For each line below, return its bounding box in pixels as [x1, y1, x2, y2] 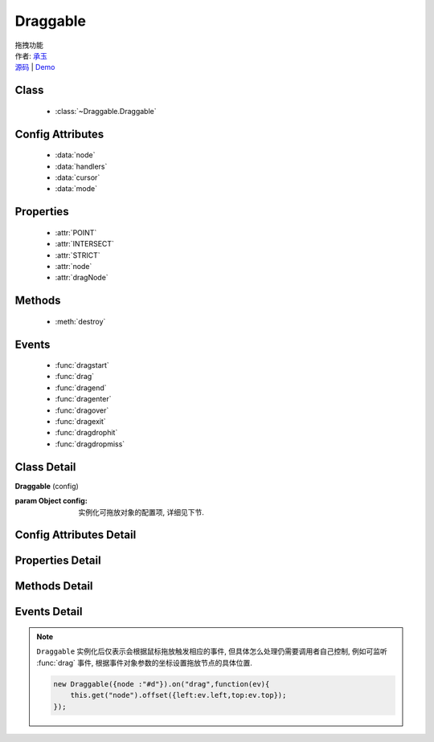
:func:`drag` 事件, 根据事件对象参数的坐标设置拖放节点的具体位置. [36, 658, 253, 667]
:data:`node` [55, 150, 96, 160]
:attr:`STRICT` [55, 250, 100, 260]
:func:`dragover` [55, 406, 109, 415]
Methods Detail [14, 579, 93, 593]
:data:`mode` [55, 184, 98, 194]
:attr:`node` [55, 261, 92, 271]
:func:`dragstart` [55, 361, 110, 370]
